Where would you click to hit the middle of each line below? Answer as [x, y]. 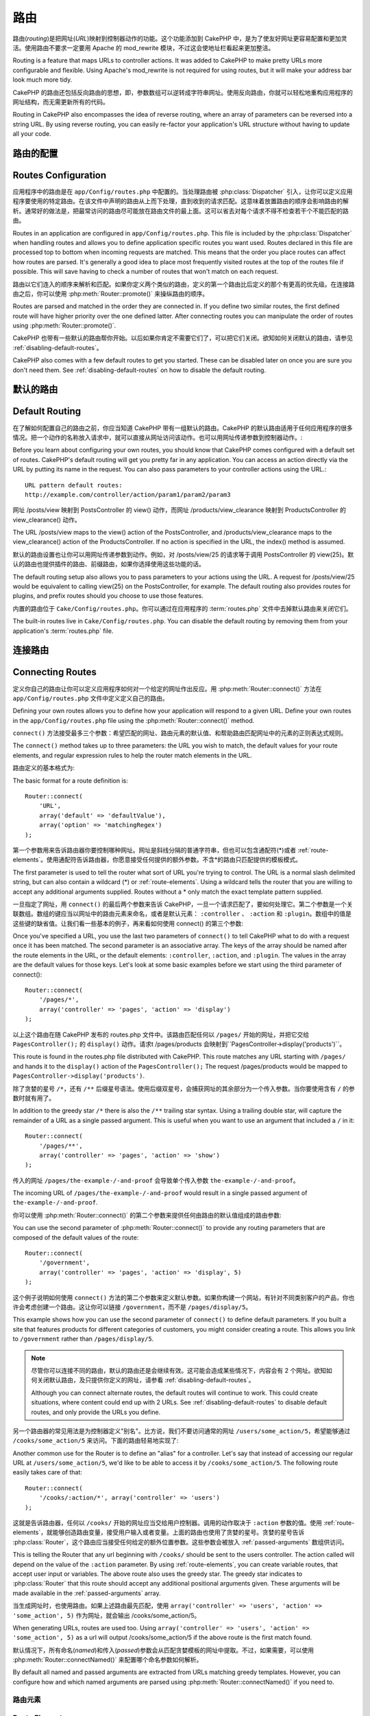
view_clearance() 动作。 [47, 520]
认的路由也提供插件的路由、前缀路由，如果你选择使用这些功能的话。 [109, 564]
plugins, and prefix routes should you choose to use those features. [108, 596]
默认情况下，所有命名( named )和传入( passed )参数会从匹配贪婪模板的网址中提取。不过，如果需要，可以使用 [163, 1650]
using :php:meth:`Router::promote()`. [64, 325]
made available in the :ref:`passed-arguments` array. [87, 1593]
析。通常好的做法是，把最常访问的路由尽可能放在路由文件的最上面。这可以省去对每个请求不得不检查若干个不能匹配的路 [181, 211]
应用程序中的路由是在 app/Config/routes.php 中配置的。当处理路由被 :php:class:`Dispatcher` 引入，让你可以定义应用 [183, 192]
